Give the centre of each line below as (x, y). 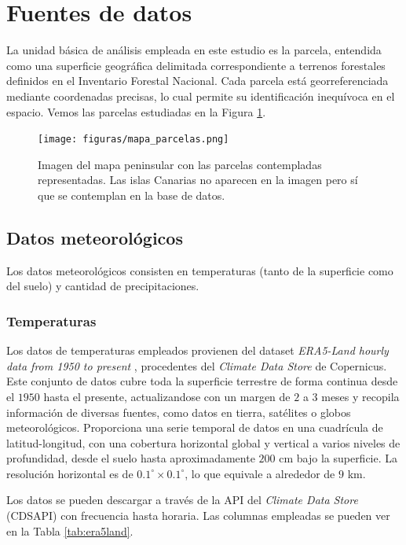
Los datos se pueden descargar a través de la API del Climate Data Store (182, 500)
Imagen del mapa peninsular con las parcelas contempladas (180, 164)
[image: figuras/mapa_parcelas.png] (134, 140)
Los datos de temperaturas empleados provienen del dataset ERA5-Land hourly (198, 350)
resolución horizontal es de (70, 473)
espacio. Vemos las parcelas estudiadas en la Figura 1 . (136, 111)
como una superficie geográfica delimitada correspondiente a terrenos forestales (196, 65)
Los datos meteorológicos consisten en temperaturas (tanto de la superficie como (200, 270)
